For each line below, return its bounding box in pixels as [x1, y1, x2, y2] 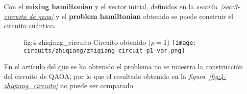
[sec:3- [221, 1, 240, 11]
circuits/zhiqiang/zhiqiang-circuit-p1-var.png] [24, 47, 185, 55]
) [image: [167, 37, 197, 47]
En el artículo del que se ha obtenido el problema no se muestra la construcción [4, 61, 243, 72]
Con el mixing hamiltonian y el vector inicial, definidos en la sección [4, 1, 218, 11]
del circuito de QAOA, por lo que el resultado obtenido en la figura [4, 71, 205, 81]
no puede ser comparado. [60, 80, 135, 91]
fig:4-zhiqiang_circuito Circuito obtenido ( [24, 37, 151, 47]
